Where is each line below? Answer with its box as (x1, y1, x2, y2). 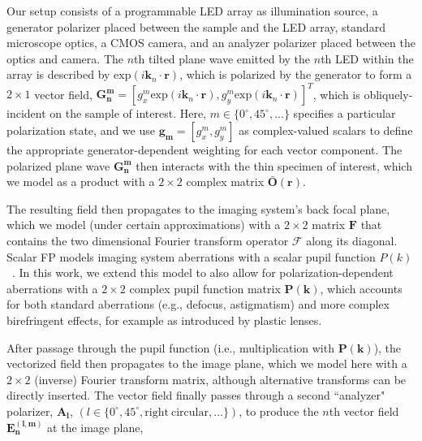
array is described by (6, 66, 110, 83)
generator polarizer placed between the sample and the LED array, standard (6, 18, 385, 35)
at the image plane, (47, 418, 144, 435)
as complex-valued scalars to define (239, 122, 413, 139)
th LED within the (321, 50, 414, 67)
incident (6, 105, 46, 122)
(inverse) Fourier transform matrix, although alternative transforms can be (34, 370, 407, 387)
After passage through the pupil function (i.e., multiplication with (6, 339, 334, 356)
